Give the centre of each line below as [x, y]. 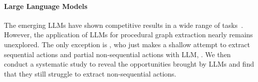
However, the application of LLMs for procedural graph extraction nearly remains [129, 35]
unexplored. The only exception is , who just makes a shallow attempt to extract [127, 44]
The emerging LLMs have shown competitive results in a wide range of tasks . [124, 25]
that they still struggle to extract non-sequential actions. [90, 73]
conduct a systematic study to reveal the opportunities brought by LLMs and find [129, 64]
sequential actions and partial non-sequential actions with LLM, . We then [118, 54]
